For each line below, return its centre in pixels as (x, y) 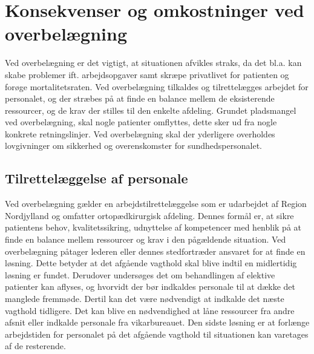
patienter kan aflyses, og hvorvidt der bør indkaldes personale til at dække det (150, 287)
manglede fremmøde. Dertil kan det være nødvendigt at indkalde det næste (145, 299)
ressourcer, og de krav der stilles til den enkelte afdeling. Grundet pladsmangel (151, 110)
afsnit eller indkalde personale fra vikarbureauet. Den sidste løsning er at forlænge (157, 322)
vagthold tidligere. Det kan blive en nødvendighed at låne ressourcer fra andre (150, 310)
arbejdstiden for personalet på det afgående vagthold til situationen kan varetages (157, 334)
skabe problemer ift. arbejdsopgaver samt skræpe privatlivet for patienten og (147, 74)
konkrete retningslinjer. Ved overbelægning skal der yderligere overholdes (140, 133)
